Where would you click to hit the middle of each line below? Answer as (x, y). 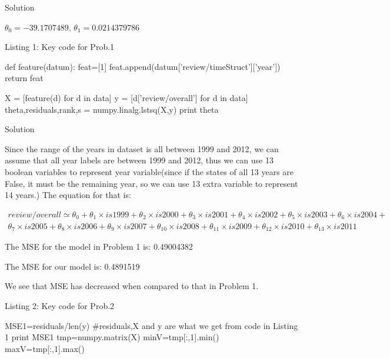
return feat (24, 78)
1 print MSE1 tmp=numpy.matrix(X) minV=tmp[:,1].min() (112, 337)
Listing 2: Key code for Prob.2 (60, 306)
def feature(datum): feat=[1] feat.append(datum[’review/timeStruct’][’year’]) (143, 66)
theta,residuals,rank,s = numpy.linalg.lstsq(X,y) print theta (112, 109)
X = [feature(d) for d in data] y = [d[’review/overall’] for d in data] (126, 97)
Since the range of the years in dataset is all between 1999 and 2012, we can (142, 148)
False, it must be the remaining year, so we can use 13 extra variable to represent (151, 183)
